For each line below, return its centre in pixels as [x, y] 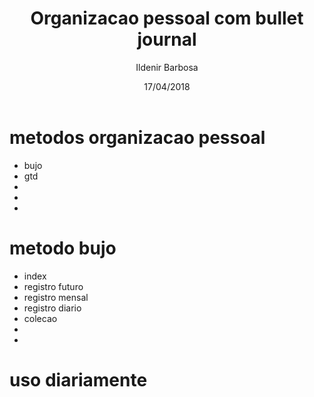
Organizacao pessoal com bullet [167, 18]
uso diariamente [78, 379]
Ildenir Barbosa [167, 67]
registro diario [52, 308]
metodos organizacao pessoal [137, 137]
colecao [40, 318]
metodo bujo [63, 248]
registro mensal [56, 297]
